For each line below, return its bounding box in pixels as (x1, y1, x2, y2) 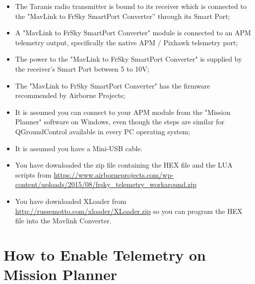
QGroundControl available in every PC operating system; (15, 126, 190, 136)
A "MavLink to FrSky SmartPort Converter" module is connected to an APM (15, 27, 251, 38)
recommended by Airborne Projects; (15, 90, 126, 100)
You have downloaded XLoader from (15, 195, 127, 206)
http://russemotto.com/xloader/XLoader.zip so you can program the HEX (15, 205, 243, 216)
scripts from (15, 169, 52, 180)
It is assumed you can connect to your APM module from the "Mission (15, 106, 231, 117)
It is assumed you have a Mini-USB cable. (15, 143, 143, 153)
